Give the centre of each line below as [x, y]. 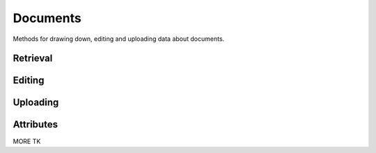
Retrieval [33, 58]
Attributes [36, 125]
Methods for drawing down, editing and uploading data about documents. [119, 39]
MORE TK [27, 141]
